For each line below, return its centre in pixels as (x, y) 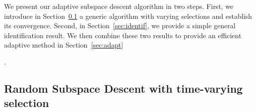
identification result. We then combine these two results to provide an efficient (123, 35)
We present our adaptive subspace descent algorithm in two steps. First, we (119, 6)
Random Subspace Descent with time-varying (124, 88)
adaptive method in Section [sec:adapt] (64, 45)
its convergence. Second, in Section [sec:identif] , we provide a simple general (120, 26)
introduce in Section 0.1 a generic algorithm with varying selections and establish (128, 16)
